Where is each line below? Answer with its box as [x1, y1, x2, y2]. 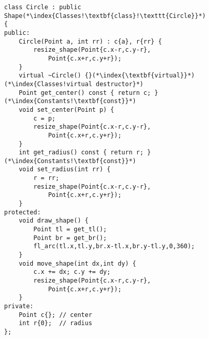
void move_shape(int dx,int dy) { [18, 260, 136, 267]
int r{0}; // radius [18, 320, 92, 327]
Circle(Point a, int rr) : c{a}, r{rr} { [18, 37, 162, 45]
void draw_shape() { [18, 217, 89, 225]
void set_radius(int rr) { [18, 166, 111, 173]
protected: [4, 208, 41, 216]
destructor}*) [95, 80, 144, 88]
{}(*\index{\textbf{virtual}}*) [85, 72, 195, 79]
